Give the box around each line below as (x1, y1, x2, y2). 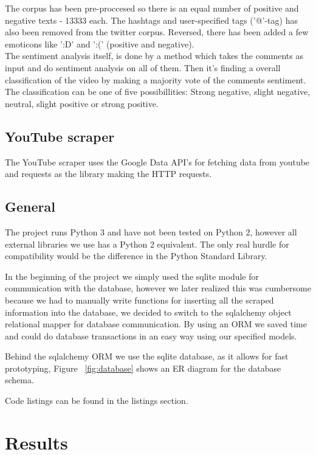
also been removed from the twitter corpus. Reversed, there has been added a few (5, 26, 309, 38)
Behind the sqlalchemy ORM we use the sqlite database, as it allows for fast (5, 350, 289, 363)
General (5, 197, 55, 216)
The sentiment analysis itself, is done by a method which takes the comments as (5, 49, 303, 62)
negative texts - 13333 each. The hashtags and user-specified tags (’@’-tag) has (5, 13, 298, 26)
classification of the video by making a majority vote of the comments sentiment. (5, 73, 306, 86)
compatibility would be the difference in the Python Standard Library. (5, 249, 267, 262)
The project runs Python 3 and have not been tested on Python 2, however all (5, 225, 297, 238)
